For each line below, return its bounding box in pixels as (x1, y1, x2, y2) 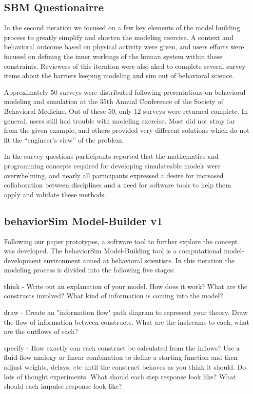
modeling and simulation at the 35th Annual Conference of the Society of (4, 96, 223, 106)
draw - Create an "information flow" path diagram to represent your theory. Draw (4, 307, 248, 317)
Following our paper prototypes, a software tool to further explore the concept (4, 236, 238, 246)
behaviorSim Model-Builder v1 (4, 213, 163, 228)
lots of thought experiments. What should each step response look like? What (4, 371, 236, 381)
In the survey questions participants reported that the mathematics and (4, 151, 219, 161)
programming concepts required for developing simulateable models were (4, 160, 221, 170)
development (4, 255, 41, 265)
